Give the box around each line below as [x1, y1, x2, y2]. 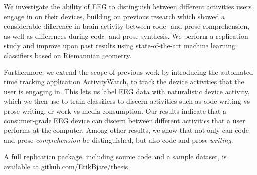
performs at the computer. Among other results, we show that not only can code [4, 125, 249, 135]
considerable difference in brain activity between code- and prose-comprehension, [4, 21, 250, 31]
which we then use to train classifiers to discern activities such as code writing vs [4, 96, 250, 106]
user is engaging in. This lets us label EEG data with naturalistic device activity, [4, 86, 250, 96]
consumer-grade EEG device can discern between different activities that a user [4, 115, 245, 125]
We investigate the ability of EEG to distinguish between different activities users [4, 1, 252, 11]
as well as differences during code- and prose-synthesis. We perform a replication [4, 30, 248, 41]
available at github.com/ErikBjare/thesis [4, 161, 128, 171]
